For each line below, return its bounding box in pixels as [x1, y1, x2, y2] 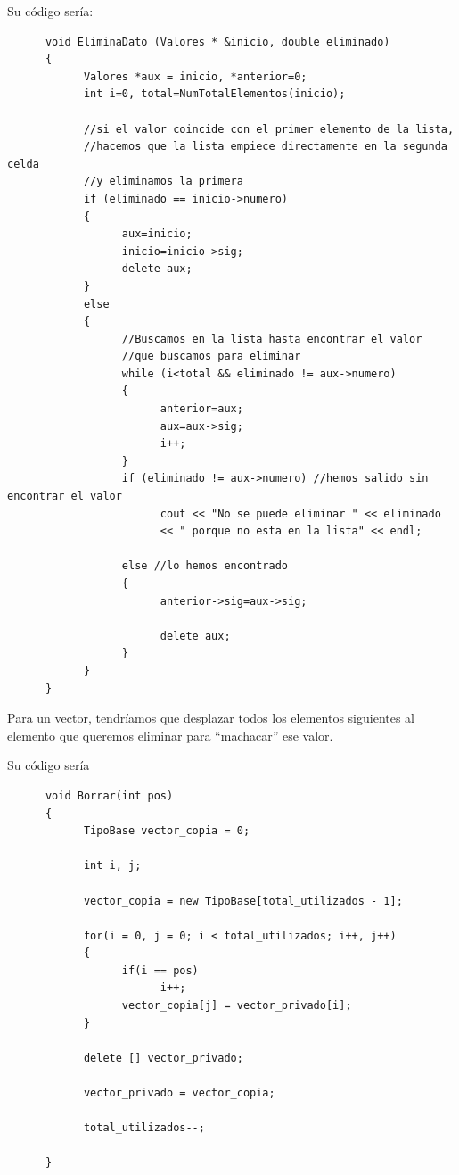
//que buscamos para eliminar [121, 350, 301, 363]
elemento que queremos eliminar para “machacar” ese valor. [7, 725, 333, 744]
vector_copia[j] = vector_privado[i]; [121, 999, 352, 1013]
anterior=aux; [160, 402, 243, 416]
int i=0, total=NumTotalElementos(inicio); [83, 87, 346, 101]
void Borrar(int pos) [45, 789, 174, 802]
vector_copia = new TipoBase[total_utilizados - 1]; [83, 894, 403, 907]
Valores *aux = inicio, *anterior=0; [83, 70, 307, 83]
